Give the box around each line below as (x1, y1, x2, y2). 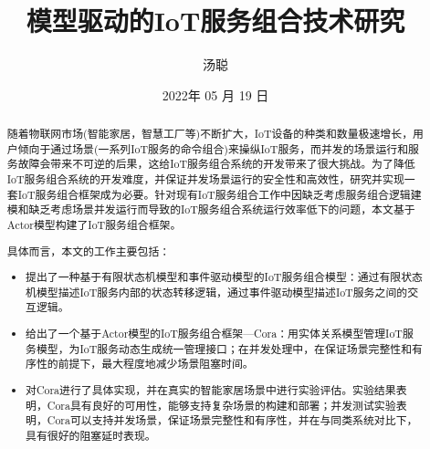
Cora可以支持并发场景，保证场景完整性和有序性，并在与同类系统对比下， (47, 412, 418, 428)
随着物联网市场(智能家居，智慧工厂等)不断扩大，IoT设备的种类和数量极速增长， (6, 126, 414, 141)
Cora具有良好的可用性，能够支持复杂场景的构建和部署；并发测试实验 (47, 397, 396, 412)
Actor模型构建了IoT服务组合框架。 (6, 217, 182, 233)
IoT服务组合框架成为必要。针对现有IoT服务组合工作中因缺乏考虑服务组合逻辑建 (17, 186, 422, 202)
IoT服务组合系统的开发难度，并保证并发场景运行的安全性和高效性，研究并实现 (6, 172, 404, 187)
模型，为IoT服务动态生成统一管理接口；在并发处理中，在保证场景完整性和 (36, 340, 413, 356)
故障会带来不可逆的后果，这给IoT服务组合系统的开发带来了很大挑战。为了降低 (17, 156, 415, 172)
